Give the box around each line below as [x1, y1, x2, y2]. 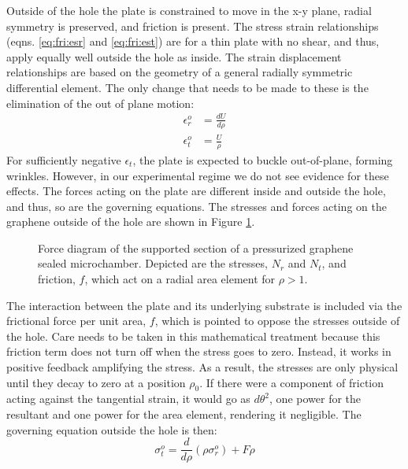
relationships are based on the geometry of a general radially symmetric [6, 64, 353, 80]
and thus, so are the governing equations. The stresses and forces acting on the [6, 198, 387, 214]
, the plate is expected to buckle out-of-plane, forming [132, 151, 393, 168]
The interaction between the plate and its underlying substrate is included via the [6, 297, 402, 313]
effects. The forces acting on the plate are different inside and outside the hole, [6, 183, 386, 199]
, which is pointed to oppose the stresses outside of [154, 312, 400, 329]
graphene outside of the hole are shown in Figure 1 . [6, 213, 255, 230]
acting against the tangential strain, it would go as [6, 390, 250, 407]
